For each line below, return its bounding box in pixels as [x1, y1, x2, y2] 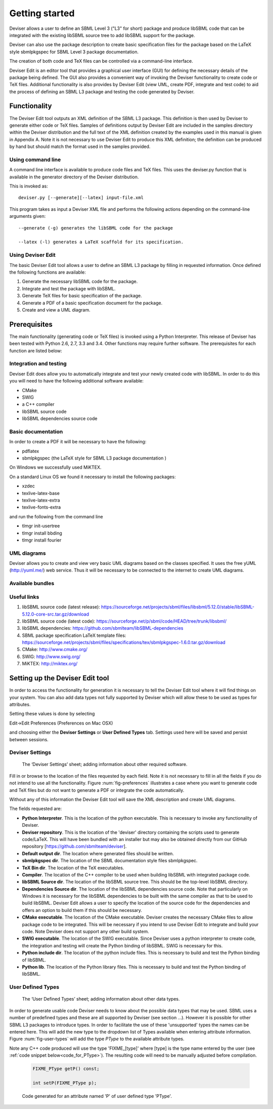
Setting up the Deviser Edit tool [9, 674, 109, 682]
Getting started [9, 8, 75, 19]
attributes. [9, 701, 31, 707]
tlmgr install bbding [22, 530, 63, 536]
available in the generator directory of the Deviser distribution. [9, 174, 139, 180]
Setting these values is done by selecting [9, 711, 95, 717]
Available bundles [9, 580, 55, 587]
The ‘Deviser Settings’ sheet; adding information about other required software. [22, 761, 188, 768]
